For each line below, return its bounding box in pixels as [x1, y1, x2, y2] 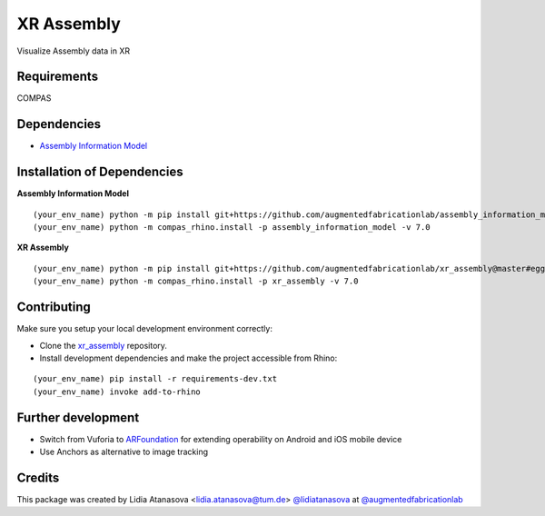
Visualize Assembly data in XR [16, 45, 131, 56]
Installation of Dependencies [16, 164, 183, 180]
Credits [16, 470, 60, 485]
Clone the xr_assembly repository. [39, 340, 168, 351]
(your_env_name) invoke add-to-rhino [33, 386, 202, 397]
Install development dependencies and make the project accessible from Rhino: [39, 352, 338, 363]
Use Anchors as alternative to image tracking [39, 446, 209, 457]
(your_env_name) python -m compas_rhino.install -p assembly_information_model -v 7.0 [33, 223, 431, 233]
